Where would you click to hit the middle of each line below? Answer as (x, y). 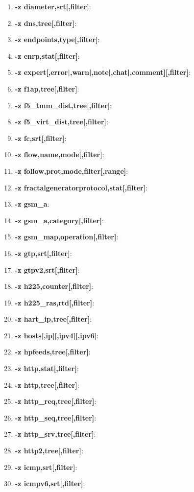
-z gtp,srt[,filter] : (43, 253)
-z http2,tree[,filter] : (49, 451)
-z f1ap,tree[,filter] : (47, 88)
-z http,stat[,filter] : (47, 368)
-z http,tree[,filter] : (47, 385)
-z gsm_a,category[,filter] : (59, 220)
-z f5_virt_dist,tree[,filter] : (61, 122)
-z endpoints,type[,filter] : (57, 39)
